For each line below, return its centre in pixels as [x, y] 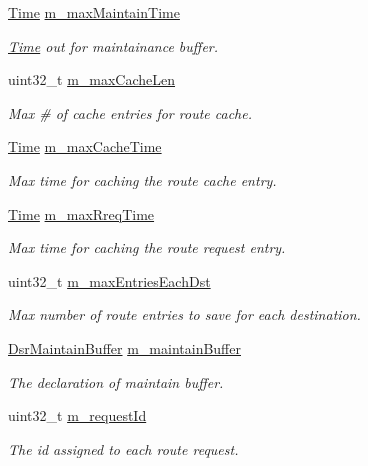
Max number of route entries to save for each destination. [184, 314]
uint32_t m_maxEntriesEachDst [109, 280]
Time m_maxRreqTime [81, 213]
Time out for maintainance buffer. [113, 45]
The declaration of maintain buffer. [116, 381]
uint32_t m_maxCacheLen [92, 79]
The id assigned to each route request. [123, 448]
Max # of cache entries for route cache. [130, 112]
